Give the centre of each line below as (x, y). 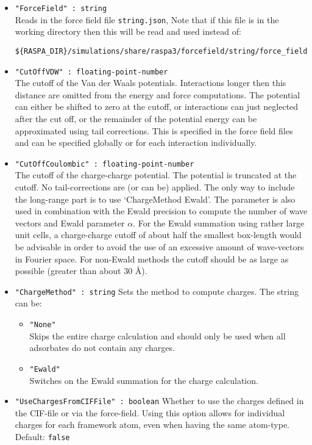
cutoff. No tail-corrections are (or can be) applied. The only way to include (155, 187)
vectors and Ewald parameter (70, 222)
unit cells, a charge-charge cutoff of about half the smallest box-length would (158, 235)
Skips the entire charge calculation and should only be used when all (158, 335)
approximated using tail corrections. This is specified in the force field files (154, 130)
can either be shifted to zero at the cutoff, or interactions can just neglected (157, 107)
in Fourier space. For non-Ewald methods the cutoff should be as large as (152, 259)
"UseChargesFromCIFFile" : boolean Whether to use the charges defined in (159, 401)
